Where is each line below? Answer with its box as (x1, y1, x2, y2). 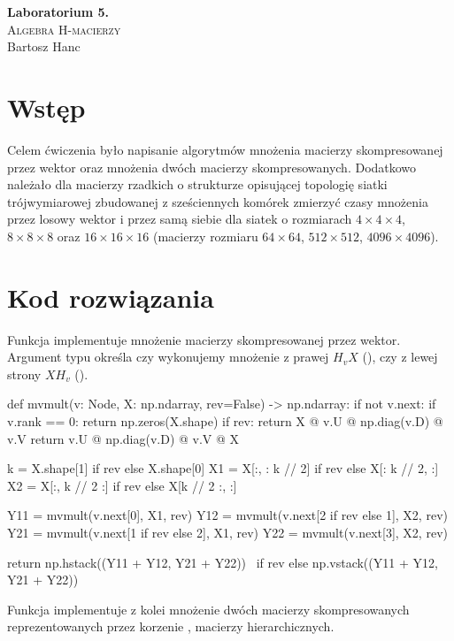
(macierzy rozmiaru (152, 226, 258, 245)
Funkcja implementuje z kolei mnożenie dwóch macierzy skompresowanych (7, 599, 410, 618)
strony (7, 364, 42, 383)
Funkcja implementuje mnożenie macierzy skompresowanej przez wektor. (7, 330, 401, 348)
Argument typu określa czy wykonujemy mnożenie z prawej (7, 347, 329, 366)
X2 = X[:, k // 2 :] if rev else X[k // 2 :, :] (7, 476, 237, 494)
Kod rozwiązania (7, 279, 214, 315)
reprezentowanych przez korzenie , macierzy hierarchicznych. (7, 617, 335, 636)
